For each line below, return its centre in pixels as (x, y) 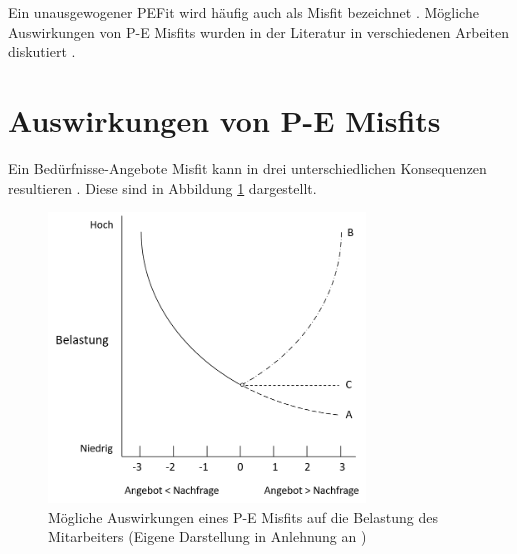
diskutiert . (42, 51)
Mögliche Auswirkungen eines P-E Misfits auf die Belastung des (243, 516)
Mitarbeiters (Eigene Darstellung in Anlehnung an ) (207, 536)
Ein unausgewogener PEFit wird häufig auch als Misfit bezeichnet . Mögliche (243, 12)
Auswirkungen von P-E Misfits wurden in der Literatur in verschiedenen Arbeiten (258, 31)
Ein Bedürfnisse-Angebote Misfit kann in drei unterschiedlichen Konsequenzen (247, 167)
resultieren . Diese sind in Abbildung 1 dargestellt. (162, 187)
